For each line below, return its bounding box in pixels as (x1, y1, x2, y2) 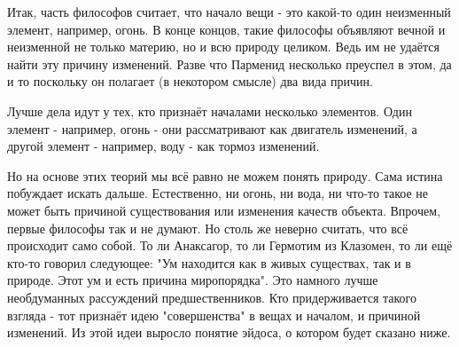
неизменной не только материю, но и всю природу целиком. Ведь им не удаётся (7, 37, 440, 56)
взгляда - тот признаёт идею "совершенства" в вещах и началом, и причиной (7, 305, 421, 324)
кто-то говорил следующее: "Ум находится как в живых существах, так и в (7, 253, 411, 272)
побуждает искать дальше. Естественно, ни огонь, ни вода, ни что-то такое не (7, 184, 428, 202)
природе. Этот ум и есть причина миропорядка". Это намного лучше (7, 271, 378, 289)
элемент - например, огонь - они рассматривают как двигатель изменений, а (7, 119, 417, 138)
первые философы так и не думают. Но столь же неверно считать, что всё (7, 218, 408, 237)
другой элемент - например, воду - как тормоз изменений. (7, 137, 320, 155)
